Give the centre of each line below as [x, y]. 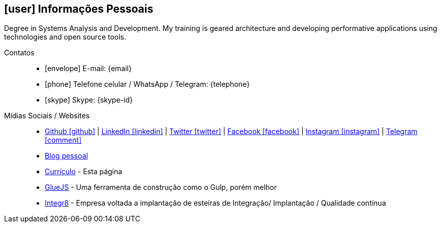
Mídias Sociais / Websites [47, 116]
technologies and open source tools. [65, 37]
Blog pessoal [66, 156]
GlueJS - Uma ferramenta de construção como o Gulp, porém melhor [161, 187]
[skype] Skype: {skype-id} [89, 100]
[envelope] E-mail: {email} [88, 69]
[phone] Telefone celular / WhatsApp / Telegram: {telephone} [147, 84]
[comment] [63, 140]
